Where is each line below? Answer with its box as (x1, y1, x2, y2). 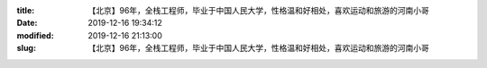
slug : (16, 43, 36, 54)
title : (16, 5, 35, 15)
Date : (16, 18, 38, 29)
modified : (16, 30, 54, 40)
